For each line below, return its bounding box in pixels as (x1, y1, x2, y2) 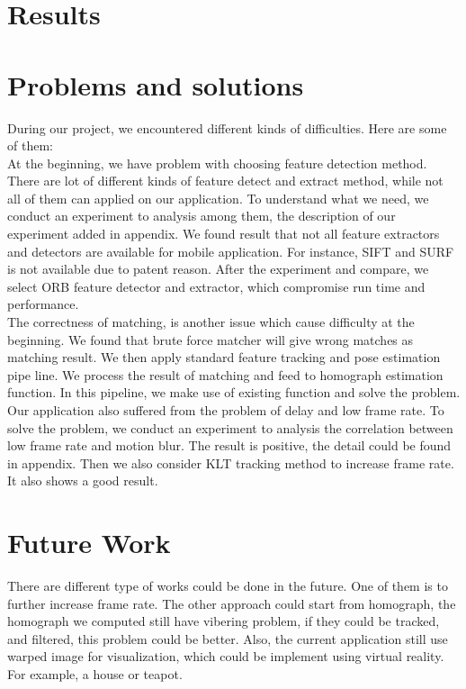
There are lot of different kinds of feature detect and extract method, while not (7, 171, 444, 190)
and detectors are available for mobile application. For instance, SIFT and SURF (7, 241, 454, 260)
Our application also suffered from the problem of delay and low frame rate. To (7, 401, 444, 419)
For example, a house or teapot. (7, 665, 183, 684)
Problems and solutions (7, 66, 304, 103)
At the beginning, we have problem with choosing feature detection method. (7, 153, 427, 172)
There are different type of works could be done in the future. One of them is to (7, 576, 448, 595)
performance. (7, 295, 79, 313)
